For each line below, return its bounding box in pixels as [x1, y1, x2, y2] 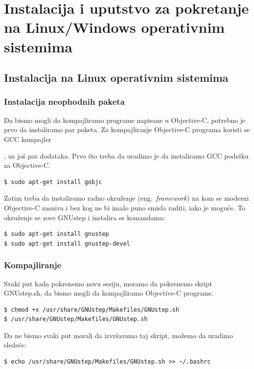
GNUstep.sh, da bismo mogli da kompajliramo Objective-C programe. [4, 288, 214, 298]
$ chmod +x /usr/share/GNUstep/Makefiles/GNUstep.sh [4, 306, 179, 313]
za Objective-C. [4, 160, 50, 170]
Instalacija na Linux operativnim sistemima [4, 70, 229, 85]
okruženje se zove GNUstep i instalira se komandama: [4, 212, 165, 222]
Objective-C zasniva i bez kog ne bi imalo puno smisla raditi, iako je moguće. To [4, 202, 246, 212]
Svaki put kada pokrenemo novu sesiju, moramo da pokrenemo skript [4, 278, 212, 288]
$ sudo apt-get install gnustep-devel [4, 240, 130, 247]
